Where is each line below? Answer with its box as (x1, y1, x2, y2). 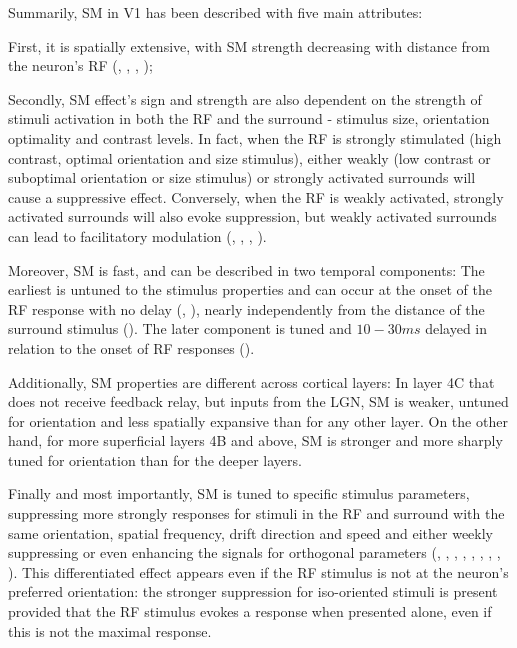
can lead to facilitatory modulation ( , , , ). (8, 225, 267, 246)
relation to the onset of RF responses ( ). (8, 337, 255, 358)
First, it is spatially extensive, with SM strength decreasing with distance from (8, 35, 490, 56)
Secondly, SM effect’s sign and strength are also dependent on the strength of (8, 88, 482, 109)
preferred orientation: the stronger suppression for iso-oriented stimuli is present (8, 581, 498, 602)
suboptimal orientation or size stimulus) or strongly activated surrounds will (8, 167, 476, 188)
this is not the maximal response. (8, 620, 212, 641)
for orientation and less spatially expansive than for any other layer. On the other (8, 410, 508, 431)
